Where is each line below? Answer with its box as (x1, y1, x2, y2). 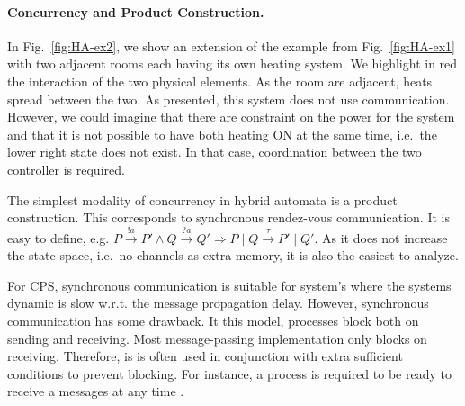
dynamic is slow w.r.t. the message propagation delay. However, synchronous (7, 293, 429, 312)
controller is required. (7, 159, 125, 178)
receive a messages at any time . (7, 382, 184, 401)
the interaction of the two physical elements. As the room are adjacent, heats (7, 71, 433, 90)
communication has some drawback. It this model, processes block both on (7, 311, 419, 329)
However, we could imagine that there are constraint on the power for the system (7, 107, 455, 126)
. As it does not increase (314, 228, 448, 247)
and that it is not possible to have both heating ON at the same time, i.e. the (7, 124, 437, 143)
